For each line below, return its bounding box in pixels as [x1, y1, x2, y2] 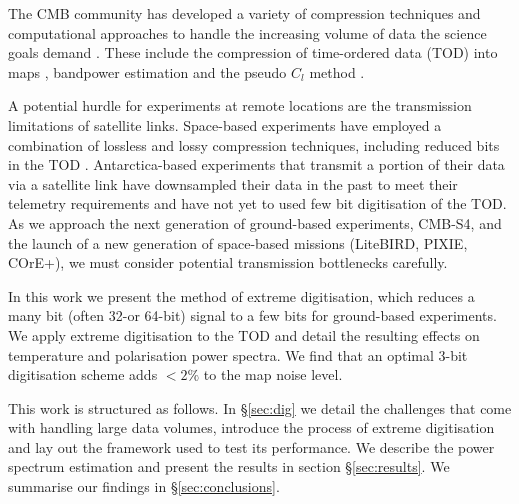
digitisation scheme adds [8, 364, 158, 385]
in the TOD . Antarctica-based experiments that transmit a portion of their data [8, 154, 505, 175]
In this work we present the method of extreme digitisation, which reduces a [8, 285, 475, 306]
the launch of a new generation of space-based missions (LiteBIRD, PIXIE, [8, 232, 468, 253]
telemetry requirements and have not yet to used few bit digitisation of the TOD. [8, 193, 507, 214]
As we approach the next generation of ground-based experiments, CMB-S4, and [8, 212, 502, 233]
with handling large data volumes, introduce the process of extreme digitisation [8, 417, 495, 438]
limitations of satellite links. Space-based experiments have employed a [8, 114, 442, 135]
